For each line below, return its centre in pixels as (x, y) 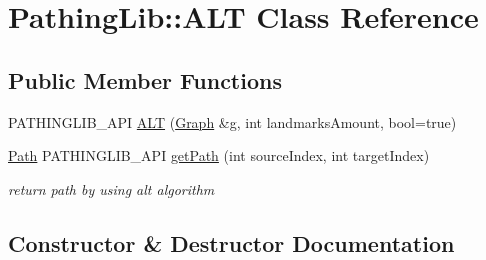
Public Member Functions (145, 79)
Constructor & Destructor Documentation (231, 242)
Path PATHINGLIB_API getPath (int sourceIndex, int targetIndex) (219, 155)
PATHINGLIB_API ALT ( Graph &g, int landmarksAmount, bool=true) (232, 121)
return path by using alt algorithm (111, 188)
